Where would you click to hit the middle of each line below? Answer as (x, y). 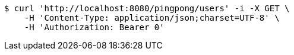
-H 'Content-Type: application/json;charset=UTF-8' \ (152, 18)
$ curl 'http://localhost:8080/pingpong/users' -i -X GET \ (147, 8)
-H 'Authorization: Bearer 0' (94, 27)
